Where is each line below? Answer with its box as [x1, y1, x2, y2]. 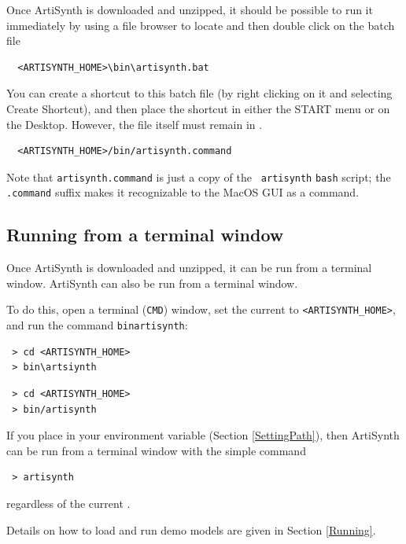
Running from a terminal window [6, 222, 284, 247]
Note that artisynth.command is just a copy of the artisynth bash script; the [6, 168, 391, 185]
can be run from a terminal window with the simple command [6, 442, 306, 458]
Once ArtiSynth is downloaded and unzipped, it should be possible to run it [6, 2, 373, 17]
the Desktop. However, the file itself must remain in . [6, 116, 263, 132]
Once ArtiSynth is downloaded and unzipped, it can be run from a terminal [6, 259, 372, 276]
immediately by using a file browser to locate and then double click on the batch [6, 17, 395, 33]
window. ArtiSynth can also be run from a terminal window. [6, 274, 298, 291]
